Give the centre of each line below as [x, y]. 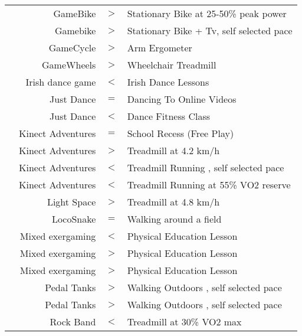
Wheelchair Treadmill [172, 65]
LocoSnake [74, 219]
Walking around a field [174, 219]
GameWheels [69, 65]
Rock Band [73, 322]
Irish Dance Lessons [168, 82]
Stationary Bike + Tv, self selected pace [210, 30]
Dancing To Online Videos [182, 99]
